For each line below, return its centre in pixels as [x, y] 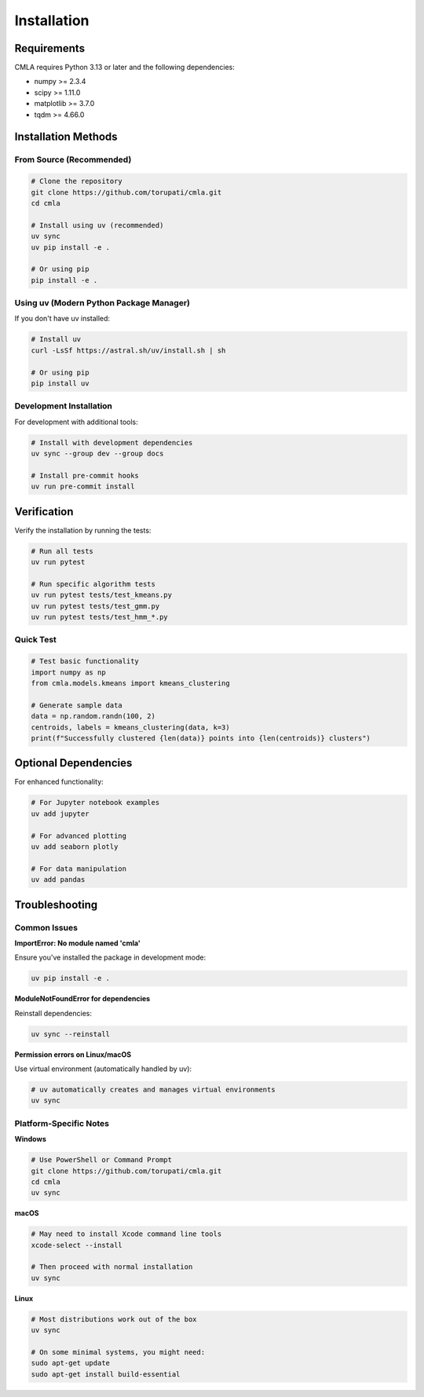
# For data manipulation [79, 869]
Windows [30, 1139]
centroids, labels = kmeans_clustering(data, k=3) [131, 727]
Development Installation [64, 406]
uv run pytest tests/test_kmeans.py [102, 595]
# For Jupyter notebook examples [95, 803]
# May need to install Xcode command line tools [126, 1234]
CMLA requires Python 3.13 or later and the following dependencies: [124, 68]
